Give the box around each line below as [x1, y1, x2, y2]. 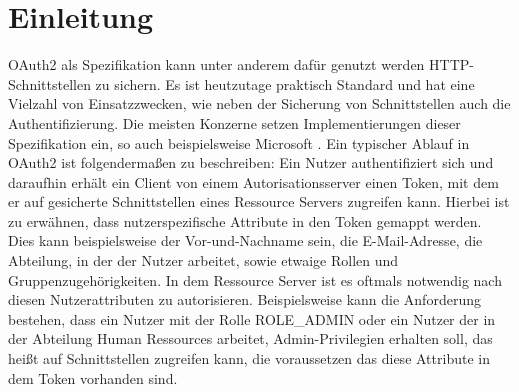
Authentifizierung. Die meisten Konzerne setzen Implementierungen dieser [8, 112, 461, 133]
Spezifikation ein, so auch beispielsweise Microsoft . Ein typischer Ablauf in [8, 132, 470, 153]
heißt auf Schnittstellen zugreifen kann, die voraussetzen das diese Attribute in [8, 348, 490, 369]
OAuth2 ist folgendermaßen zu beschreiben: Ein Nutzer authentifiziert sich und [8, 152, 494, 173]
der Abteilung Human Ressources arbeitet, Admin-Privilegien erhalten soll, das [8, 328, 493, 349]
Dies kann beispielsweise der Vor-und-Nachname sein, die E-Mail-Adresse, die [8, 230, 483, 251]
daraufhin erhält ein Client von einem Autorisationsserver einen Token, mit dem [8, 171, 499, 192]
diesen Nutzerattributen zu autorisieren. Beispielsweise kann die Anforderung [8, 289, 481, 310]
